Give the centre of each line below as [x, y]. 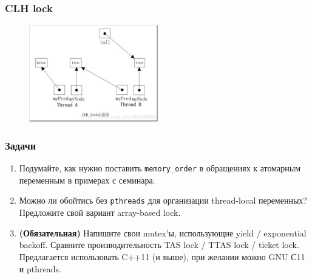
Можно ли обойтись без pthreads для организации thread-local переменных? [163, 200]
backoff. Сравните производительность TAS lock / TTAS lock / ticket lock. [159, 245]
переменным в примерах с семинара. [87, 180]
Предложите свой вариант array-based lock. [100, 212]
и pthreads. [40, 268]
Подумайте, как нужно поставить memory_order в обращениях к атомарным [160, 168]
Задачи [21, 145]
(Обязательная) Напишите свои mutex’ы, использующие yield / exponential [163, 232]
